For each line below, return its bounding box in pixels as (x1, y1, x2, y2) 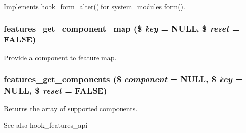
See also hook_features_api (4, 120, 88, 130)
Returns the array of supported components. (4, 103, 138, 114)
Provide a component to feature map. (4, 52, 117, 62)
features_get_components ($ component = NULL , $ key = (4, 73, 243, 85)
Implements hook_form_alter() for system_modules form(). (4, 1, 185, 11)
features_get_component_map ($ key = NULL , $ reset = (4, 22, 240, 34)
